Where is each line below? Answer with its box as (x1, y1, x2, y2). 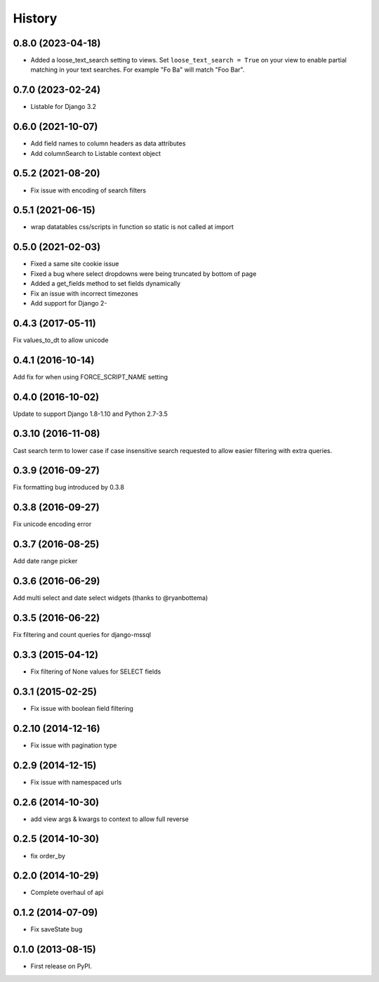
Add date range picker (13, 557, 78, 565)
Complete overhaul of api (30, 889, 105, 897)
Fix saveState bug (30, 925, 83, 934)
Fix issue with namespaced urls (30, 778, 122, 786)
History (13, 11, 58, 26)
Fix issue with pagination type (30, 741, 117, 749)
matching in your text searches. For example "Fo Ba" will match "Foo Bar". (30, 65, 245, 74)
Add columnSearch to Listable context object (30, 149, 161, 157)
